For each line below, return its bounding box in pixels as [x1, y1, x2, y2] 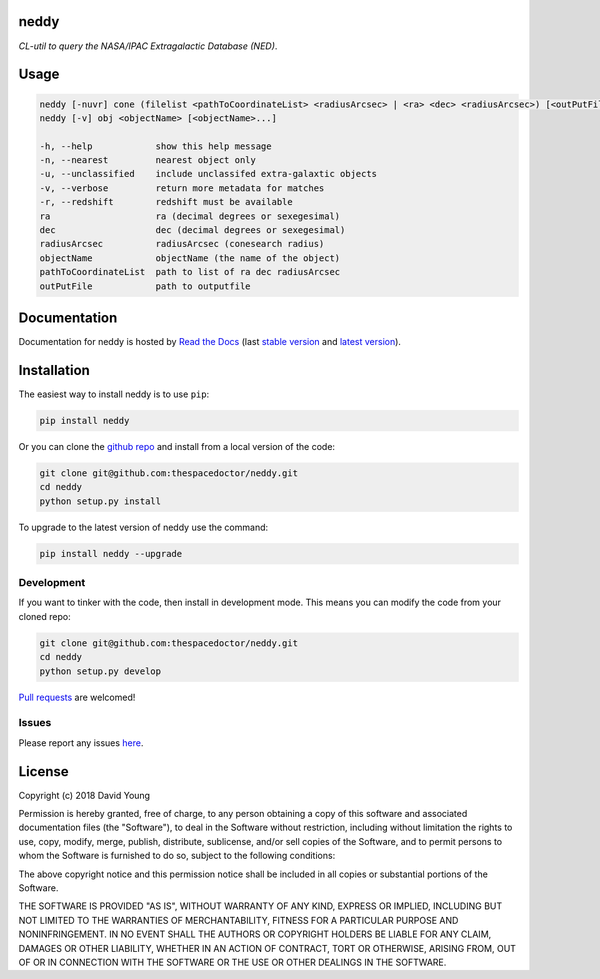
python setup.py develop [39, 665, 162, 677]
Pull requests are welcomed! [18, 691, 136, 703]
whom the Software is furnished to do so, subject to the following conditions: [18, 850, 336, 862]
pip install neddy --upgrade [39, 548, 183, 559]
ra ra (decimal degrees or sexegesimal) [39, 210, 341, 222]
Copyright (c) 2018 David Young [18, 789, 150, 801]
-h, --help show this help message [39, 140, 272, 152]
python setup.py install [39, 495, 162, 507]
